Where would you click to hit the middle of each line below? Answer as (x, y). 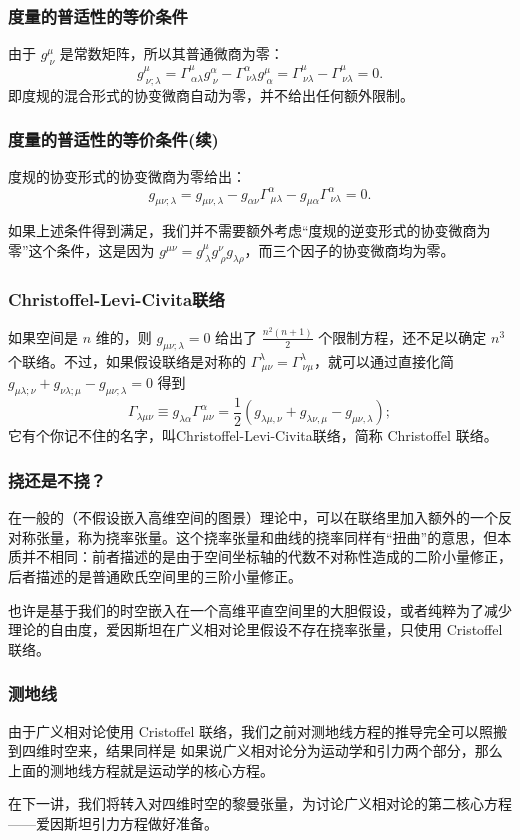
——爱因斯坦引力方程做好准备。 (113, 822)
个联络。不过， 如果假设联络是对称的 (127, 360)
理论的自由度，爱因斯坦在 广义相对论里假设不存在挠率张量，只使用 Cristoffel (255, 629)
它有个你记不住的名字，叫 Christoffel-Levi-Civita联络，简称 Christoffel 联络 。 (253, 435)
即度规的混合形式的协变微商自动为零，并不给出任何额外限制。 (211, 94)
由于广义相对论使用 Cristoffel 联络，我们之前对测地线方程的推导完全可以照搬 (258, 730)
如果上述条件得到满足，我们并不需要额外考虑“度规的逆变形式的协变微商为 (249, 230)
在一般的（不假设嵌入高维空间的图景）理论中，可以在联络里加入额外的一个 (253, 517)
